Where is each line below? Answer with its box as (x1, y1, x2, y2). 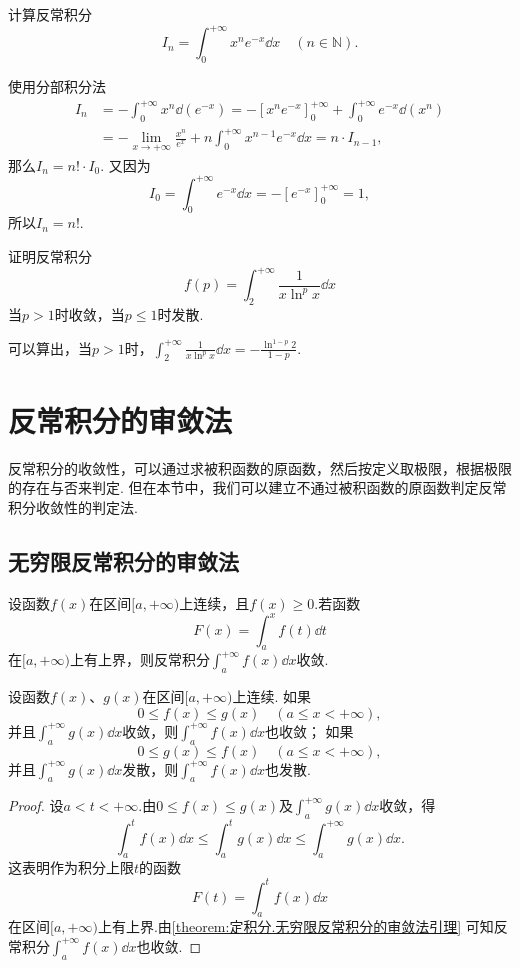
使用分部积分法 (8, 75, 106, 96)
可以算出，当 (8, 337, 92, 358)
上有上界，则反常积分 (69, 649, 210, 670)
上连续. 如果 (232, 686, 311, 707)
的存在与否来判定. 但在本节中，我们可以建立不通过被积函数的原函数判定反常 (8, 477, 507, 498)
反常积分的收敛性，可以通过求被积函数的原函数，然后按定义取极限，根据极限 (8, 457, 512, 478)
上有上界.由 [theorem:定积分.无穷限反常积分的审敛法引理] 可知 (97, 916, 494, 937)
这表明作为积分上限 (8, 857, 134, 878)
